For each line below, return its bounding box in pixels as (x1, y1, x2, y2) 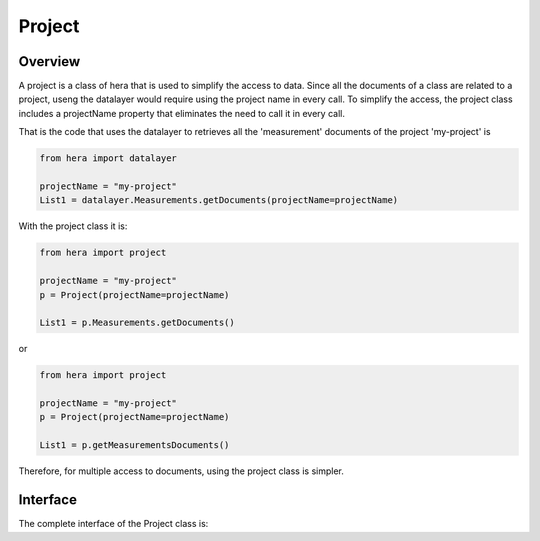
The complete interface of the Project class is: (18, 518, 209, 530)
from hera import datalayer (39, 153, 177, 164)
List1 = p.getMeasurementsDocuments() (39, 440, 230, 451)
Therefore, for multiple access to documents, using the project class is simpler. (18, 465, 344, 477)
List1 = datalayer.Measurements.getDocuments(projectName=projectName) (39, 195, 399, 206)
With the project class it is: (18, 220, 128, 232)
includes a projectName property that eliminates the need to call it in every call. (18, 107, 345, 119)
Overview (18, 53, 81, 70)
